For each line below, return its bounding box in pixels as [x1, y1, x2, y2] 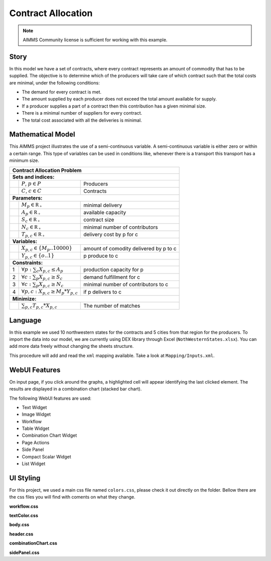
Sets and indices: [12, 173, 55, 180]
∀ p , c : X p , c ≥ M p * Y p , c [21, 288, 78, 296]
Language [9, 316, 42, 324]
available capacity [83, 209, 126, 216]
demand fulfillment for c [83, 273, 141, 280]
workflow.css [9, 503, 39, 509]
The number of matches [83, 302, 141, 309]
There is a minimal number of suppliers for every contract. [22, 110, 143, 116]
